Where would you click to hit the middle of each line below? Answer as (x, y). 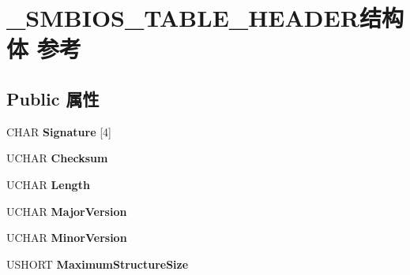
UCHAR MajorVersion (67, 211)
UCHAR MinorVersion (67, 238)
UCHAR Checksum (57, 158)
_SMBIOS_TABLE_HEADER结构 (205, 18)
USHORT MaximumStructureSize (98, 264)
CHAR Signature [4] (59, 131)
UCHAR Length (48, 184)
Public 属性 (53, 98)
